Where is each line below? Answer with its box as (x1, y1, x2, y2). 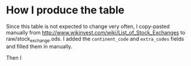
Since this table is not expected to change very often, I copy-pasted (6, 23, 170, 30)
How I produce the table (6, 4, 125, 17)
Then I (6, 54, 22, 61)
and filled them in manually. (6, 43, 73, 50)
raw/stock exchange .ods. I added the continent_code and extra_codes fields (6, 35, 185, 44)
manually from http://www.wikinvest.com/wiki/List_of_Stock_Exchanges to (6, 29, 186, 36)
